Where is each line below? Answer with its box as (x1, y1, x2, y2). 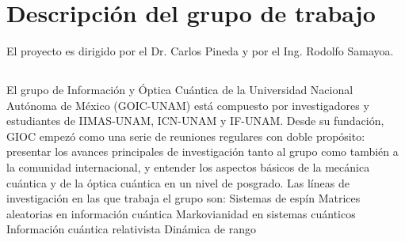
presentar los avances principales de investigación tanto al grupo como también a (6, 143, 399, 160)
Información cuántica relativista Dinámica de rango (6, 221, 257, 237)
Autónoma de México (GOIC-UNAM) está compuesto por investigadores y (6, 96, 369, 113)
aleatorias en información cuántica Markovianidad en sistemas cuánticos (6, 205, 356, 221)
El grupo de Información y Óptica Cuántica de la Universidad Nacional (6, 81, 353, 98)
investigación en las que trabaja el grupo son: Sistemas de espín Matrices (6, 190, 361, 206)
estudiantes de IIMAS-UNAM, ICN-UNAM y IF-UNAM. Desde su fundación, (6, 112, 384, 129)
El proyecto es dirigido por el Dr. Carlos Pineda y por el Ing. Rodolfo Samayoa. (6, 43, 394, 59)
